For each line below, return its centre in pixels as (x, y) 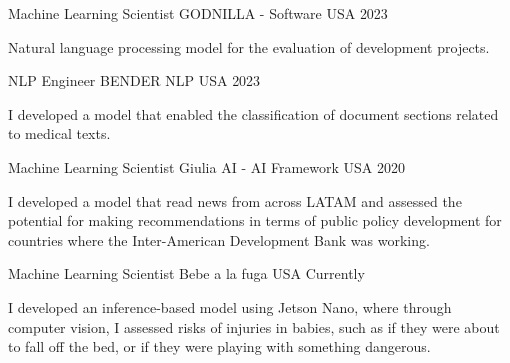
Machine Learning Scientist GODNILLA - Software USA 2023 (198, 13)
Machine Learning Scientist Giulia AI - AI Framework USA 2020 (207, 166)
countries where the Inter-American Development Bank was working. (219, 239)
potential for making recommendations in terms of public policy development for (255, 220)
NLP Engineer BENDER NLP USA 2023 (134, 80)
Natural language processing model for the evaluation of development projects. (249, 46)
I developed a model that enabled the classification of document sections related (253, 113)
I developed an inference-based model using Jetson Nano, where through (230, 306)
